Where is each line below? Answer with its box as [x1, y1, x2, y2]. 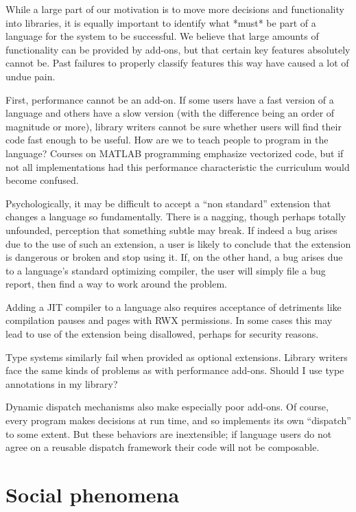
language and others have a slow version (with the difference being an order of [5, 106, 335, 120]
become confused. [5, 173, 79, 187]
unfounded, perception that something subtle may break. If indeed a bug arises [5, 222, 337, 237]
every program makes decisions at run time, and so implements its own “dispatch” [5, 413, 351, 428]
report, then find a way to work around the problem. [5, 277, 228, 291]
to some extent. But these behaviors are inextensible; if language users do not [5, 426, 332, 441]
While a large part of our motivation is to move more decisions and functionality [5, 2, 344, 16]
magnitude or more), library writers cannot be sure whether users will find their [5, 119, 342, 133]
